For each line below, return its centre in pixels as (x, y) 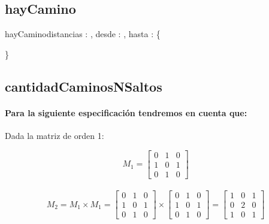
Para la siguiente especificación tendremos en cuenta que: (126, 112)
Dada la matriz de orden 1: (55, 135)
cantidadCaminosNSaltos (84, 86)
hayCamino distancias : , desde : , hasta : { (83, 34)
